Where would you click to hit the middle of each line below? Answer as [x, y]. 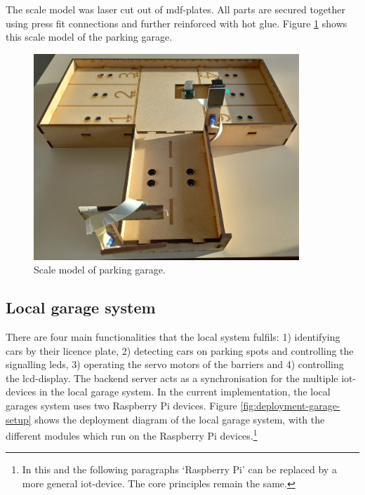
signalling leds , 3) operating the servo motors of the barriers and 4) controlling [175, 364]
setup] [19, 419]
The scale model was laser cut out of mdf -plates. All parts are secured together [175, 9]
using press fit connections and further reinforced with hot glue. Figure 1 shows [177, 23]
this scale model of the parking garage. [89, 37]
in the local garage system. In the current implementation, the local [185, 392]
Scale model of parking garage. [100, 270]
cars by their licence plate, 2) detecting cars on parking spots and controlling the [180, 350]
